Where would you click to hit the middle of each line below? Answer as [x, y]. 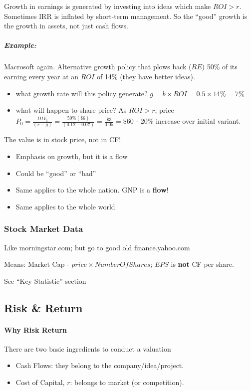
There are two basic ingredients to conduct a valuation [88, 348]
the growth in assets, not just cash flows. [66, 26]
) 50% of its [220, 67]
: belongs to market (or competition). [127, 382]
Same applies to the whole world [65, 206]
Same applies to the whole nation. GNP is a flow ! [92, 190]
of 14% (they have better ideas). [146, 76]
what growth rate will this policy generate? [82, 93]
